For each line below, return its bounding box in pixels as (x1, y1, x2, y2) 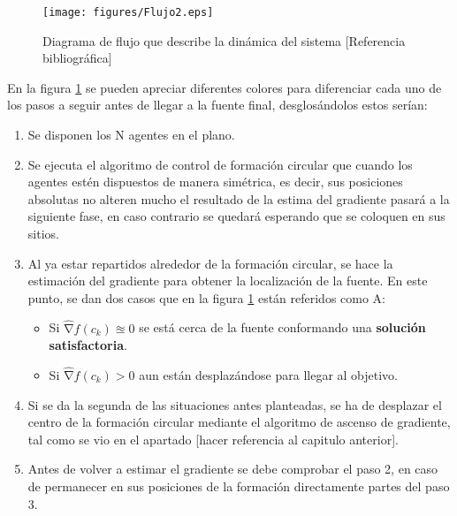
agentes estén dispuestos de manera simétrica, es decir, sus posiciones (27, 172, 403, 191)
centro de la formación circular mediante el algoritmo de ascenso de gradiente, (27, 413, 451, 431)
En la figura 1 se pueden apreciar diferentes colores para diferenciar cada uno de (7, 78, 442, 96)
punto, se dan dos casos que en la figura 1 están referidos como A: (27, 288, 386, 307)
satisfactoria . (49, 336, 127, 354)
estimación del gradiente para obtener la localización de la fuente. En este (27, 271, 428, 290)
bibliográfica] (42, 49, 112, 67)
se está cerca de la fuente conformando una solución (139, 318, 426, 337)
